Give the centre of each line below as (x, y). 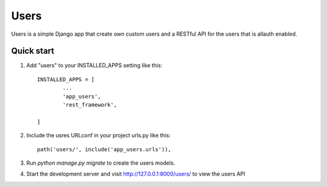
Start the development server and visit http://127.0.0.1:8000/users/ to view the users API (136, 174)
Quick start (33, 51)
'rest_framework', (90, 105)
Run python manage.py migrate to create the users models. (101, 163)
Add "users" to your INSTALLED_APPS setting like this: (94, 65)
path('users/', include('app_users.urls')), (104, 149)
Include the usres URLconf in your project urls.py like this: (98, 136)
